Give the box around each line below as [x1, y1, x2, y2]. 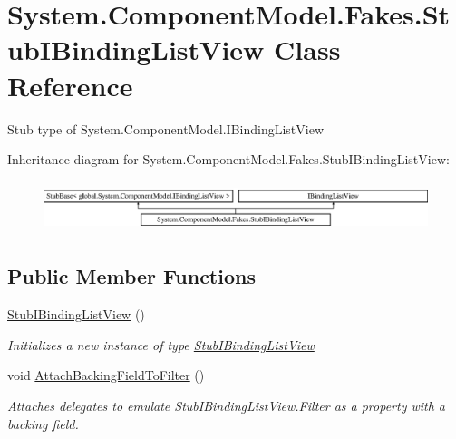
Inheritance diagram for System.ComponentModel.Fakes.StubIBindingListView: [7, 150, 450, 169]
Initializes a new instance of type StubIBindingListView [7, 335, 315, 354]
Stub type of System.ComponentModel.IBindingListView [7, 119, 325, 138]
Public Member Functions [7, 262, 256, 290]
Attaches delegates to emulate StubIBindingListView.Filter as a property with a [7, 396, 446, 415]
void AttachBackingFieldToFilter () [7, 366, 205, 385]
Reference [7, 66, 133, 103]
